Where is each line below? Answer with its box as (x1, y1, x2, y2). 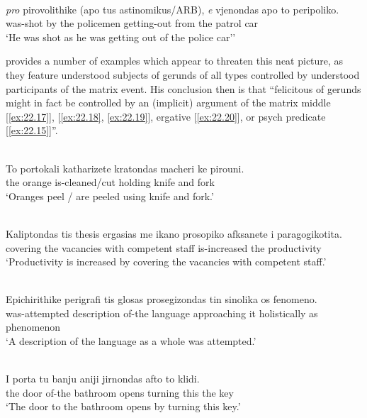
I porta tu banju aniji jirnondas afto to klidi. (6, 371, 200, 386)
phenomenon (6, 319, 61, 334)
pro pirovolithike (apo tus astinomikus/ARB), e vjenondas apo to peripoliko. (6, 1, 339, 16)
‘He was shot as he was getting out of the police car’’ (6, 29, 236, 44)
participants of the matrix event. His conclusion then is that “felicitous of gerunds (6, 81, 361, 96)
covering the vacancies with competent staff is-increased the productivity (6, 240, 322, 255)
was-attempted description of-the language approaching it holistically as (6, 305, 318, 320)
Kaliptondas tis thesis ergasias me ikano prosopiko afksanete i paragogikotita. (6, 226, 342, 241)
